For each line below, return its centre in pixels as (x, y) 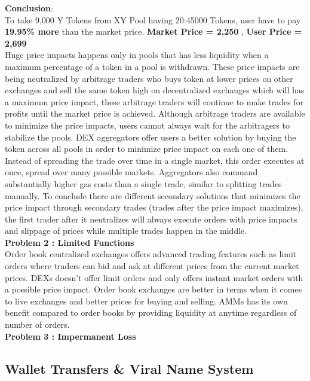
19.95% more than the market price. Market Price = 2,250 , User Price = (154, 31)
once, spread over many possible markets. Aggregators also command (131, 172)
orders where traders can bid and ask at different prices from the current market (152, 266)
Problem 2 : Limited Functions (70, 242)
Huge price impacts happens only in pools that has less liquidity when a (137, 55)
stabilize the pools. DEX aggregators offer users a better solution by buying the (151, 137)
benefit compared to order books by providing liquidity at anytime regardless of (151, 313)
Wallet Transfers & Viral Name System (129, 368)
